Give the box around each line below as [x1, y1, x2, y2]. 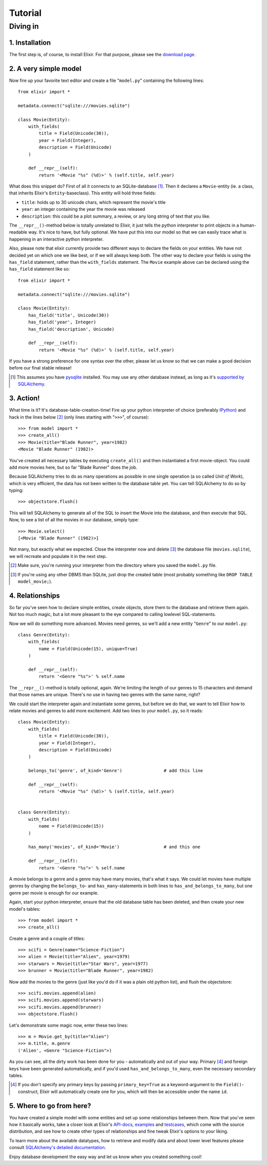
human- [240, 222, 257, 228]
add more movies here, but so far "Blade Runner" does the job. [9, 464, 137, 470]
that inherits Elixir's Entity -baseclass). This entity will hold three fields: [9, 190, 156, 196]
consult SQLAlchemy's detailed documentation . [9, 1145, 106, 1151]
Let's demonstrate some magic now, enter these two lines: [9, 1022, 129, 1028]
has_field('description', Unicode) [28, 326, 115, 332]
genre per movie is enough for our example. [9, 890, 99, 896]
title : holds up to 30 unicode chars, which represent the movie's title [21, 199, 166, 205]
